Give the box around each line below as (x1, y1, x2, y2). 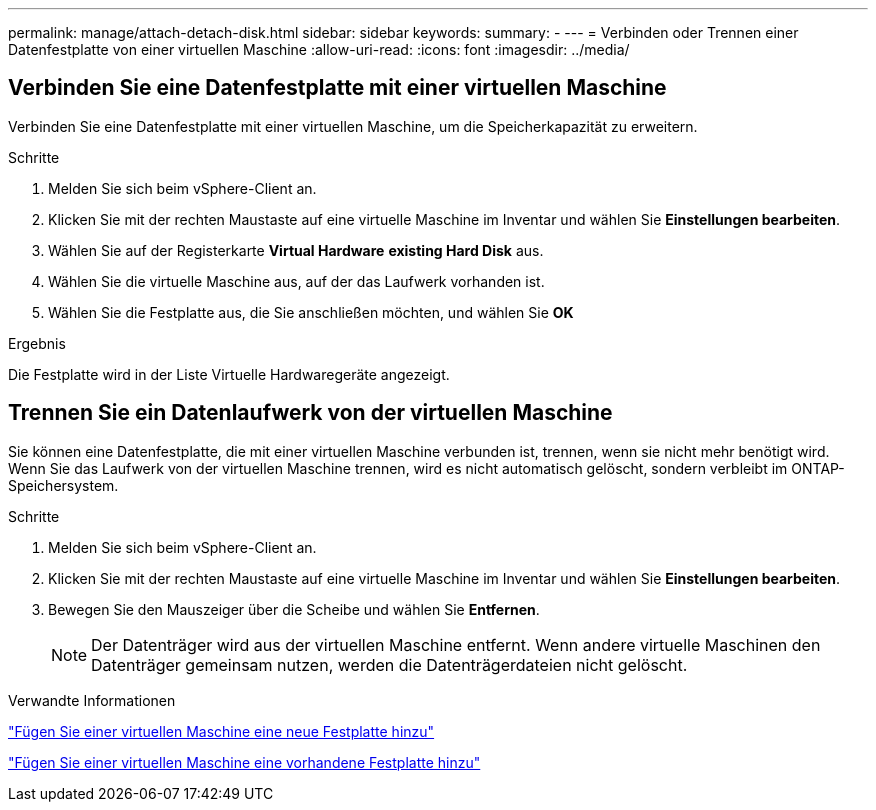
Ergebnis (8, 334, 66, 352)
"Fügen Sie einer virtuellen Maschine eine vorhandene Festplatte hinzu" (8, 753, 481, 771)
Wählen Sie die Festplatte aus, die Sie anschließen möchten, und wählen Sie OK (48, 303, 574, 321)
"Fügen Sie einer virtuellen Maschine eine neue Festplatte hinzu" (8, 722, 435, 740)
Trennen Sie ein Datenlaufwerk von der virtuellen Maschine (8, 400, 613, 426)
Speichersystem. (8, 476, 119, 494)
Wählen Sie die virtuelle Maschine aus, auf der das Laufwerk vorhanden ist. (48, 272, 545, 290)
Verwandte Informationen (8, 691, 176, 709)
